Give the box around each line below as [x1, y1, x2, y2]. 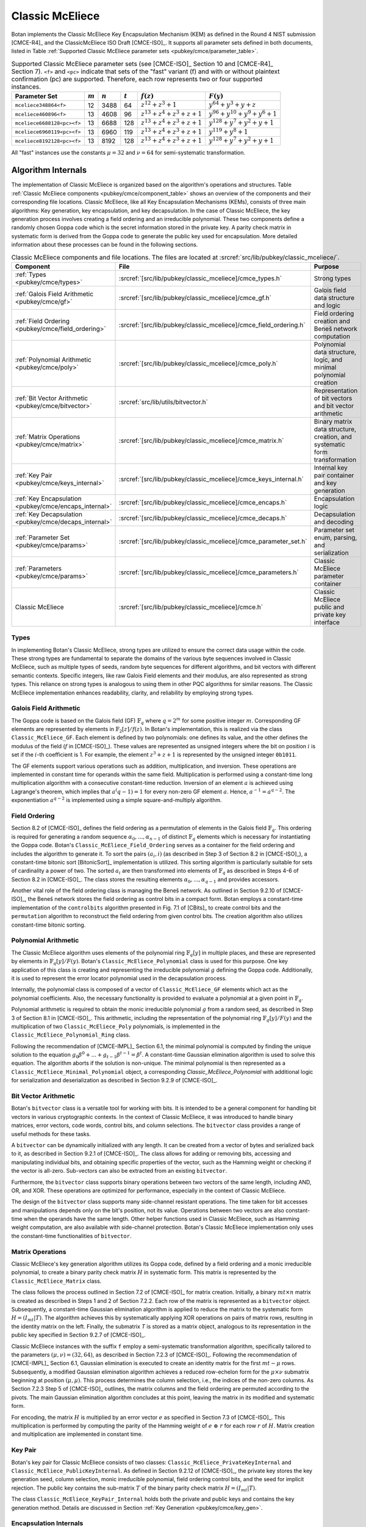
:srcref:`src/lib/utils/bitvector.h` [119, 398, 209, 406]
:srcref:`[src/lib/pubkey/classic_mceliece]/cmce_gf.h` [119, 293, 271, 302]
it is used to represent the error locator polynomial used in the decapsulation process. [11, 974, 227, 982]
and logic [314, 301, 341, 310]
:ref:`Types [15, 270, 47, 279]
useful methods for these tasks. [11, 1130, 91, 1137]
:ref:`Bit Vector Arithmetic [15, 394, 88, 403]
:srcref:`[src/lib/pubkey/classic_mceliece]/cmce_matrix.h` [119, 436, 284, 445]
